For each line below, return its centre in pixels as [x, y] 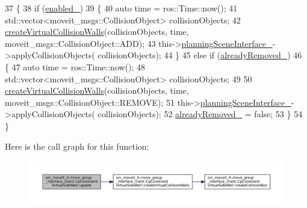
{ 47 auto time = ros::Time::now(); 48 [75, 66]
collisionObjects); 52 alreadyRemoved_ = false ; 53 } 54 [200, 114]
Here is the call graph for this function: [77, 146]
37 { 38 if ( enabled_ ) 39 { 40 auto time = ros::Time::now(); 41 [121, 8]
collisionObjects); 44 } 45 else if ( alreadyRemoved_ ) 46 [200, 55]
